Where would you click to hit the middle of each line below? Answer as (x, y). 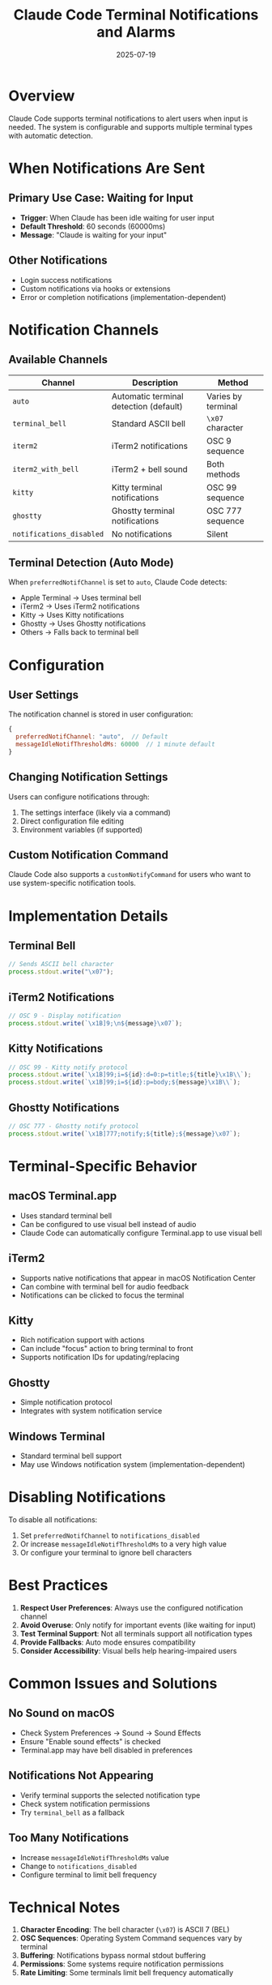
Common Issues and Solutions (113, 1684)
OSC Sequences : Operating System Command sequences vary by (131, 1938)
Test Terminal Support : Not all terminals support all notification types (136, 1633)
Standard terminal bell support (71, 1456)
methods (223, 474)
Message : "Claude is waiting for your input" (93, 235)
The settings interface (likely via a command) (96, 812)
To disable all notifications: (53, 1519)
